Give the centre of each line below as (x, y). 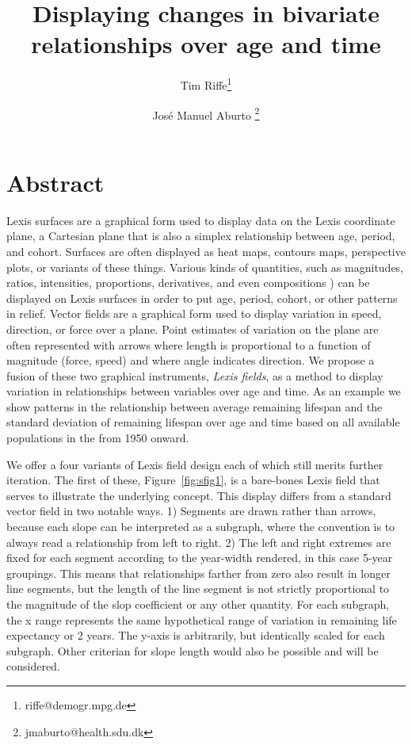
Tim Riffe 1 (206, 84)
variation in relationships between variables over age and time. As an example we (204, 391)
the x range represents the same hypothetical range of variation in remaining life (202, 619)
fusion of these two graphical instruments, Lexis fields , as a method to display (195, 375)
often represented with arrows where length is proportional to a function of (189, 344)
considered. (33, 666)
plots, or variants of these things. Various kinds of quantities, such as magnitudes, (205, 267)
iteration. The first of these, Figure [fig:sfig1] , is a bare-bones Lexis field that (193, 480)
